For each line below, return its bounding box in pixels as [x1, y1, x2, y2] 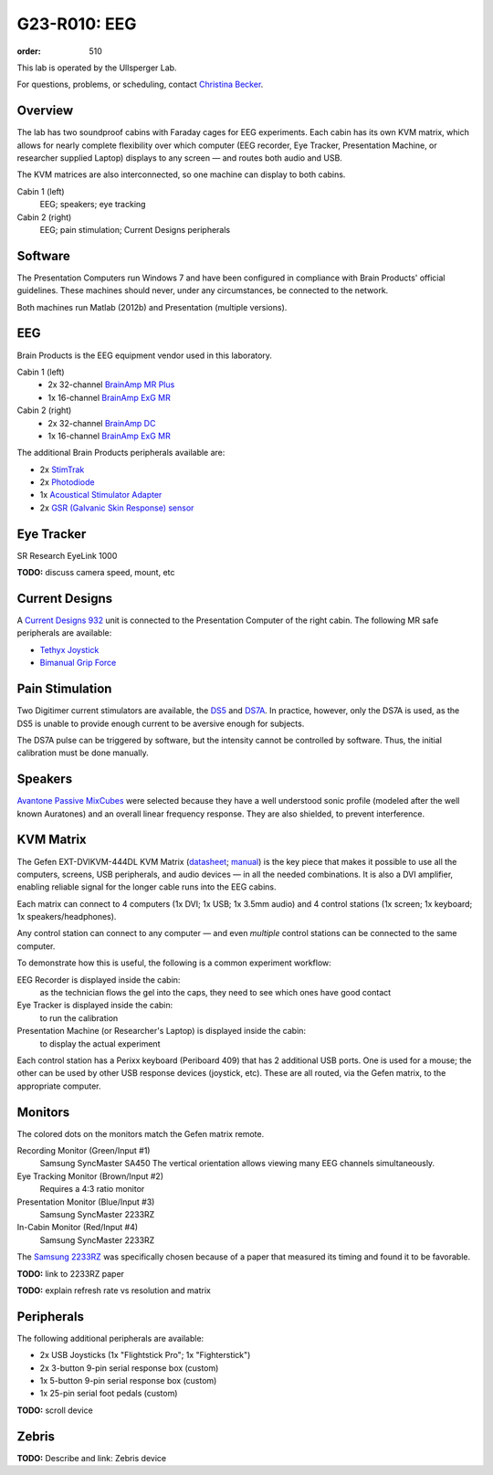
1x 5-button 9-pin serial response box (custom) [39, 1375, 217, 1386]
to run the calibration [39, 1012, 119, 1023]
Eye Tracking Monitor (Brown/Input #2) [16, 1170, 164, 1182]
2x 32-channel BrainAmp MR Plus [47, 379, 175, 390]
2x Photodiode [39, 477, 95, 488]
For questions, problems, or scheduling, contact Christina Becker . [16, 79, 264, 90]
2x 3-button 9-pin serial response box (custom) [39, 1362, 219, 1374]
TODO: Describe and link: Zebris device [16, 1452, 167, 1463]
